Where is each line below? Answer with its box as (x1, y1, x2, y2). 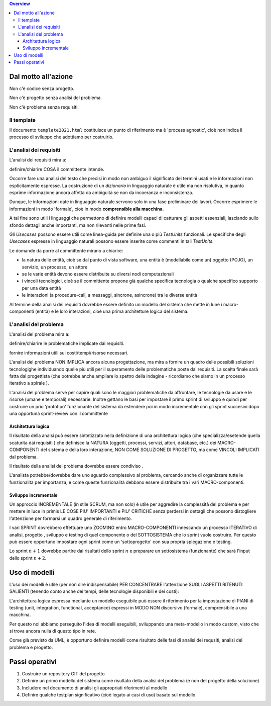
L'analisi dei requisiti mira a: (9, 157, 67, 163)
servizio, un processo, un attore (22, 264, 88, 270)
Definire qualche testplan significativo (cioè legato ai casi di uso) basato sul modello (22, 691, 196, 697)
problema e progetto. (9, 644, 53, 650)
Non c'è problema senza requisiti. (9, 104, 79, 110)
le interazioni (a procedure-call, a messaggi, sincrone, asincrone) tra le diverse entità (22, 292, 198, 298)
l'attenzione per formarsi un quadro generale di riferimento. (9, 515, 132, 521)
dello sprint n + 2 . (9, 555, 47, 561)
